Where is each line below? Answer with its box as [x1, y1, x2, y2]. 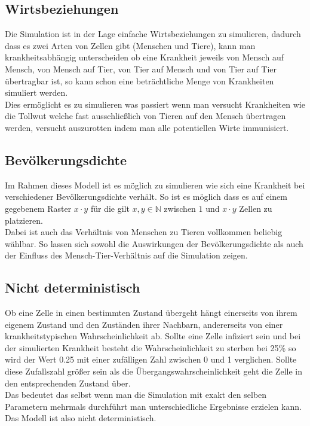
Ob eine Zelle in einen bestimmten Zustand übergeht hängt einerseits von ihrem [5, 306, 297, 319]
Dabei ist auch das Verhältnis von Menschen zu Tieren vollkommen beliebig [5, 226, 283, 238]
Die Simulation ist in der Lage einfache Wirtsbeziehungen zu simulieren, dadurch [5, 28, 301, 40]
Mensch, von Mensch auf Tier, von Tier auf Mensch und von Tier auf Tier [5, 62, 277, 75]
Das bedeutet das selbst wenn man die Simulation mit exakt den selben [5, 388, 267, 401]
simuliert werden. [5, 86, 68, 99]
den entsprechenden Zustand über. [5, 376, 131, 389]
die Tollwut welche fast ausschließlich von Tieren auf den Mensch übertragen [5, 109, 286, 122]
